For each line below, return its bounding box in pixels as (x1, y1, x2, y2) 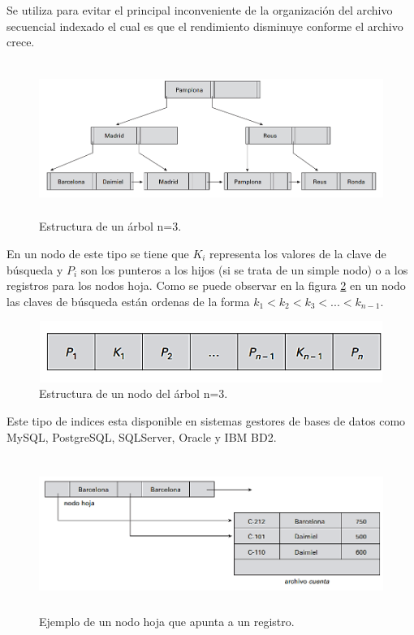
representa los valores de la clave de (209, 244, 386, 261)
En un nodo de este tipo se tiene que (6, 244, 189, 261)
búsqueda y (6, 261, 63, 278)
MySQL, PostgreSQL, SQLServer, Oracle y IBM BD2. (6, 428, 277, 445)
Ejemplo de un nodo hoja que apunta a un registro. (39, 612, 295, 629)
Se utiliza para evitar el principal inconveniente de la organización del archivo (6, 2, 393, 18)
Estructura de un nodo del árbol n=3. (39, 385, 228, 402)
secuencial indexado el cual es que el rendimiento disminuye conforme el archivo (6, 17, 403, 34)
